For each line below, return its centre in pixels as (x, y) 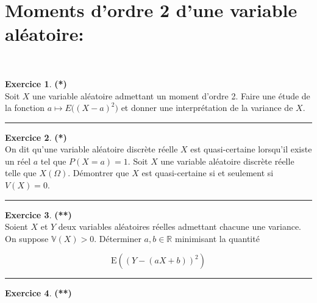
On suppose (27, 238)
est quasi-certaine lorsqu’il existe (251, 149)
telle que (21, 173)
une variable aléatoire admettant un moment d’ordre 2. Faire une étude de (171, 95)
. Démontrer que (98, 173)
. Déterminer (118, 238)
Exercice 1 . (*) (36, 83)
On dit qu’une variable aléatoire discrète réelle (91, 149)
